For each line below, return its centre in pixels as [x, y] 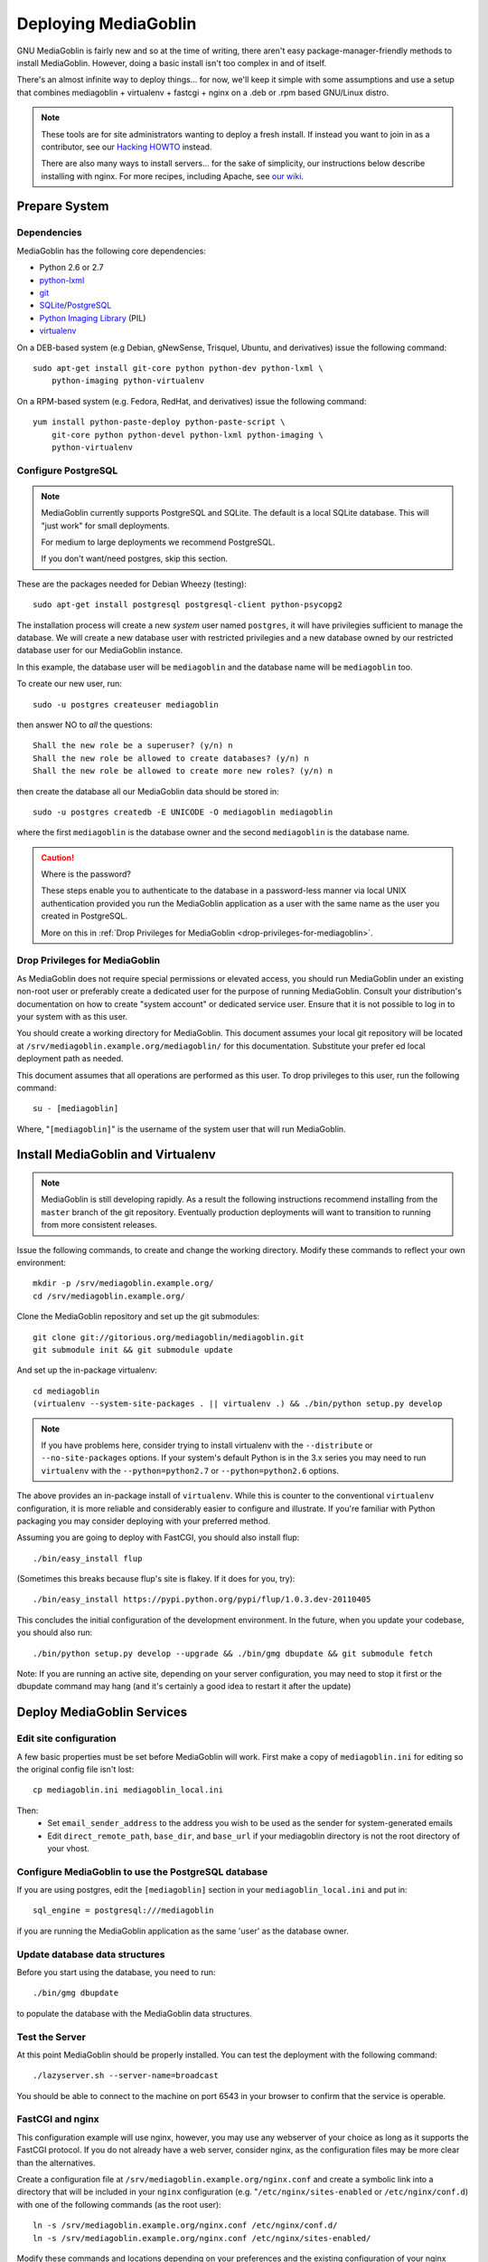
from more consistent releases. [99, 1225]
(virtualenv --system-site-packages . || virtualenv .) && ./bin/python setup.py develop [238, 1404]
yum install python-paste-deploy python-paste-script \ [159, 422]
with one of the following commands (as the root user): [119, 2204]
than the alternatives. [56, 2162]
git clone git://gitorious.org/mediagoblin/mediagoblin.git [169, 1337]
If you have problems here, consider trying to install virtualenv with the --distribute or [207, 1445]
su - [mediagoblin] [76, 1109]
